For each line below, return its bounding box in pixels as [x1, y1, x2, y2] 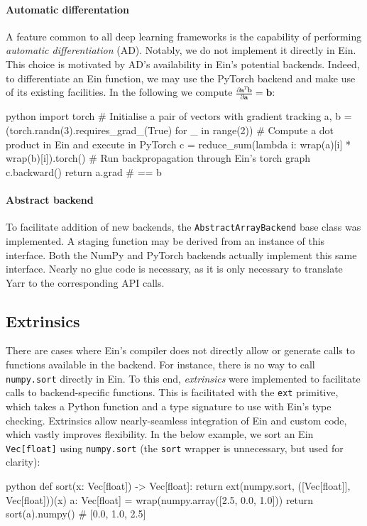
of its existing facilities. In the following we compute [6, 84, 233, 99]
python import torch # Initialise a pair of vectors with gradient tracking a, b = [6, 109, 352, 124]
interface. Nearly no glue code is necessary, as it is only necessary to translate [6, 261, 343, 276]
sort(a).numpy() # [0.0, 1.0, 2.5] [6, 506, 146, 521]
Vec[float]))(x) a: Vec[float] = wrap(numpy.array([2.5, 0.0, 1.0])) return [6, 492, 314, 507]
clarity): [6, 454, 40, 469]
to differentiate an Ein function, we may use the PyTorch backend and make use [6, 70, 356, 85]
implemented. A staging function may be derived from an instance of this [6, 233, 325, 248]
